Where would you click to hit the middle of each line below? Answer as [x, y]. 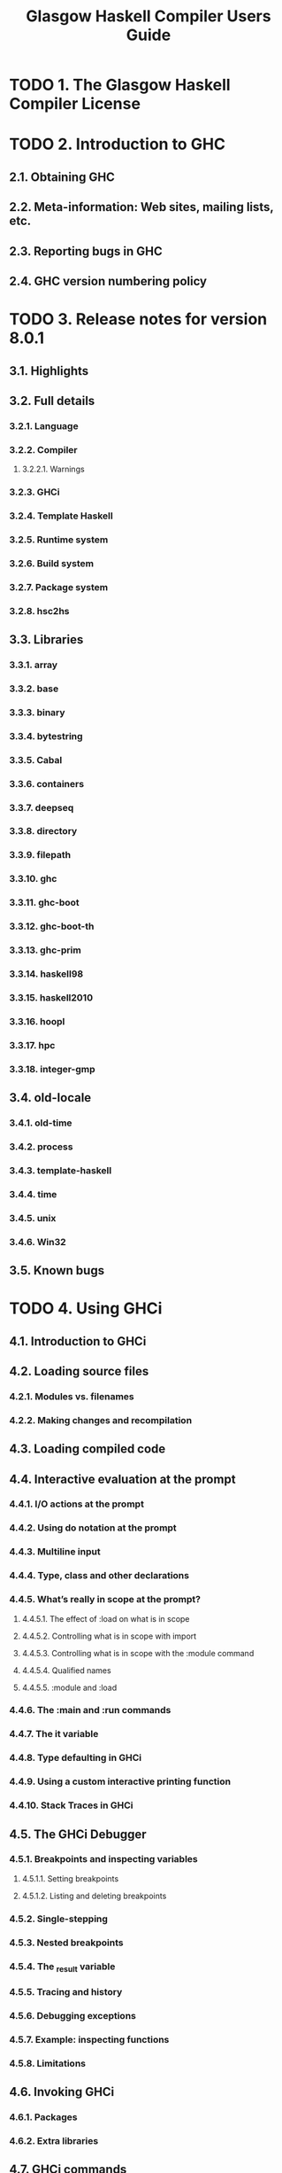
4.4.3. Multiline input [55, 1552]
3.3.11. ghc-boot [44, 903]
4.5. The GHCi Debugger [78, 1834]
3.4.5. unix [33, 1218]
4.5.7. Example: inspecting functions [89, 2039]
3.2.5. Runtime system [59, 540]
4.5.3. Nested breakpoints [66, 1943]
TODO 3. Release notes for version [138, 319]
